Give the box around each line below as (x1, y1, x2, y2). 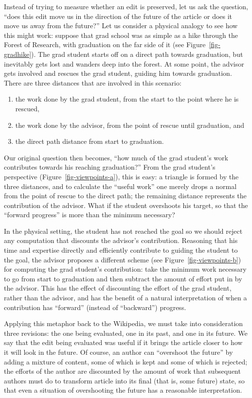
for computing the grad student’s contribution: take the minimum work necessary (4, 264, 247, 274)
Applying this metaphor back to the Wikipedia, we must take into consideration (4, 318, 243, 329)
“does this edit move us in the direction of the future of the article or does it (4, 11, 233, 21)
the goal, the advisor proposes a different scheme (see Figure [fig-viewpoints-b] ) (4, 254, 241, 264)
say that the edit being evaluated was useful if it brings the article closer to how (4, 337, 243, 347)
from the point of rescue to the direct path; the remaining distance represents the (4, 190, 247, 201)
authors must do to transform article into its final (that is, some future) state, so (4, 375, 245, 385)
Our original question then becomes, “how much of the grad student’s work (4, 152, 228, 162)
